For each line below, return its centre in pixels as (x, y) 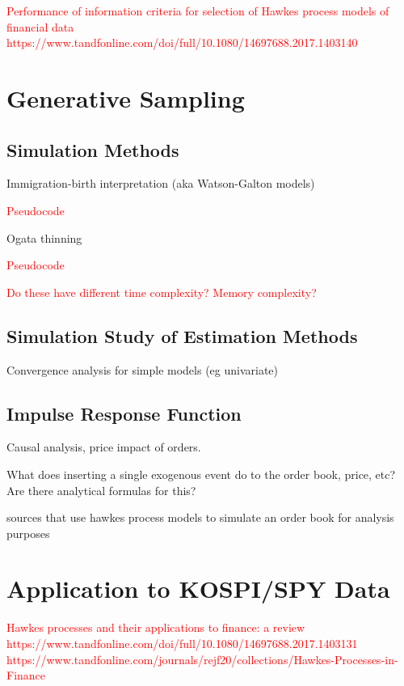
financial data (40, 26)
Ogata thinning (44, 237)
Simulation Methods (93, 149)
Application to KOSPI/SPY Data (198, 589)
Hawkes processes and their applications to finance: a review (156, 627)
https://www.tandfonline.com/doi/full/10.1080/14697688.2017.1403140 (182, 42)
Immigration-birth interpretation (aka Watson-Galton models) (161, 183)
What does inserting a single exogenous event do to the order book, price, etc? (201, 474)
